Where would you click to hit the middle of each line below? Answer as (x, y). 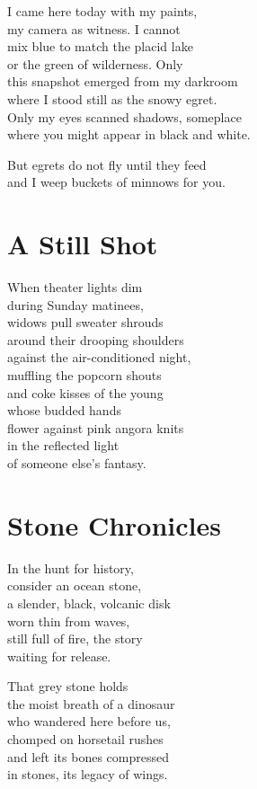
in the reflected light (63, 445)
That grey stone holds (68, 686)
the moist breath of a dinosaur (91, 703)
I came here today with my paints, (102, 11)
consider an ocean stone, (75, 585)
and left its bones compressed (88, 756)
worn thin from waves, (69, 621)
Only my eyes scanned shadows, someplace (124, 116)
